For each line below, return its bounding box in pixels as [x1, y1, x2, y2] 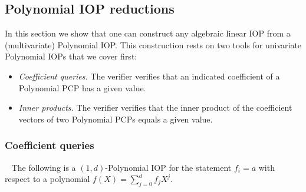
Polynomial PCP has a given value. [18, 81, 146, 94]
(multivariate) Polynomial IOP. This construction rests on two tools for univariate [5, 38, 302, 51]
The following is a [11, 161, 76, 173]
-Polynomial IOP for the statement [105, 161, 232, 173]
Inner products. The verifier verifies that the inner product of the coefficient [18, 101, 292, 114]
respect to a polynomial [5, 173, 90, 185]
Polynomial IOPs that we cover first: [5, 50, 137, 62]
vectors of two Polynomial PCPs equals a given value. [18, 112, 213, 125]
